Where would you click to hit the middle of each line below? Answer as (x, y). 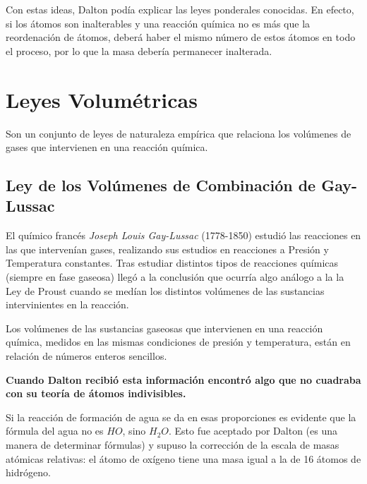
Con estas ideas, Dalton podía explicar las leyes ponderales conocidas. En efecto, (180, 9)
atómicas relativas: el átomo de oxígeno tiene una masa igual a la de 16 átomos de (183, 458)
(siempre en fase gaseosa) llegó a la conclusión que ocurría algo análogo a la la (175, 277)
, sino (134, 431)
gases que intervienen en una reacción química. (107, 147)
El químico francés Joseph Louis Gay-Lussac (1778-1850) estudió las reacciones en (183, 235)
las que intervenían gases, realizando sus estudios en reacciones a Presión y (167, 249)
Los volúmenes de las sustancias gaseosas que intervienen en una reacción (164, 328)
